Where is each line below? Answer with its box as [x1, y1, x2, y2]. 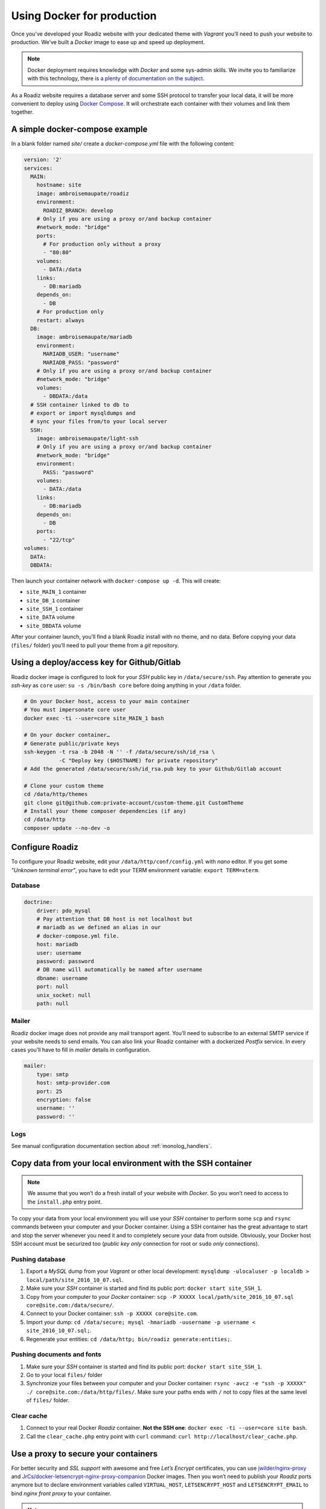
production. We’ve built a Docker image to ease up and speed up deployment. [11, 38, 205, 45]
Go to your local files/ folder [26, 1371, 103, 1379]
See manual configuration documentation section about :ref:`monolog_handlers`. [11, 1143, 212, 1150]
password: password [36, 957, 95, 965]
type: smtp [36, 1071, 69, 1077]
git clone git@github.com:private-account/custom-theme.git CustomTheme [24, 799, 244, 806]
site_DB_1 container [26, 596, 81, 604]
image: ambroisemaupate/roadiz [36, 190, 129, 197]
